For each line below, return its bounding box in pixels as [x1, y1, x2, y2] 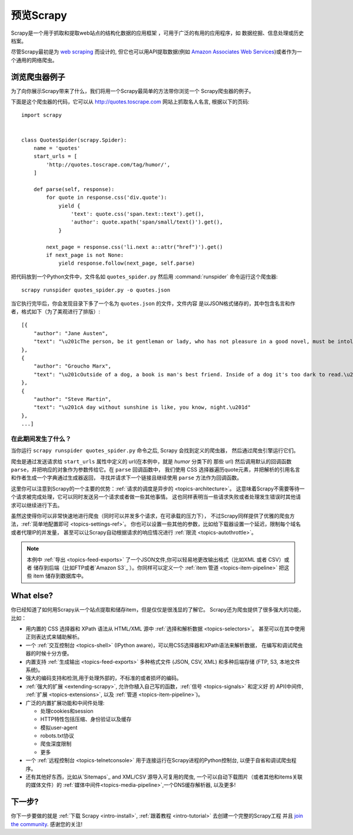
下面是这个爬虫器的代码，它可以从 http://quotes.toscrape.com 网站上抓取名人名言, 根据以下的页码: [11, 98, 250, 105]
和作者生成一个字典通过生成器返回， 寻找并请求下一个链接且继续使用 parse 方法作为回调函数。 [11, 474, 242, 482]
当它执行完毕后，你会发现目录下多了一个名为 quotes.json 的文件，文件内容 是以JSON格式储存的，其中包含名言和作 [11, 300, 295, 307]
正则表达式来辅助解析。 [25, 633, 82, 640]
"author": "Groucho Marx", [33, 363, 112, 370]
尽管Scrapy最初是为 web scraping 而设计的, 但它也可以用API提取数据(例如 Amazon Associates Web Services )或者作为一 [11, 48, 302, 55]
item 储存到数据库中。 [33, 572, 87, 579]
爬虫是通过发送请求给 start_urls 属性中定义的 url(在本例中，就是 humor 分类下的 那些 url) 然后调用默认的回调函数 [11, 457, 292, 465]
